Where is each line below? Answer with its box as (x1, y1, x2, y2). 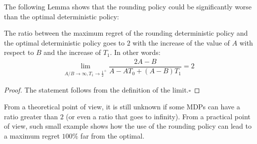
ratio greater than (4, 111, 58, 121)
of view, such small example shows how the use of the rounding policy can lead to (4, 121, 252, 131)
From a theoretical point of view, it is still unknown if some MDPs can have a (4, 101, 240, 112)
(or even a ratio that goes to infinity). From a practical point (66, 111, 251, 121)
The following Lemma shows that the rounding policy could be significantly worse (4, 1, 252, 11)
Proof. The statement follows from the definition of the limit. (4, 85, 189, 95)
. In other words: (110, 47, 161, 57)
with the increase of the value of (132, 37, 230, 48)
